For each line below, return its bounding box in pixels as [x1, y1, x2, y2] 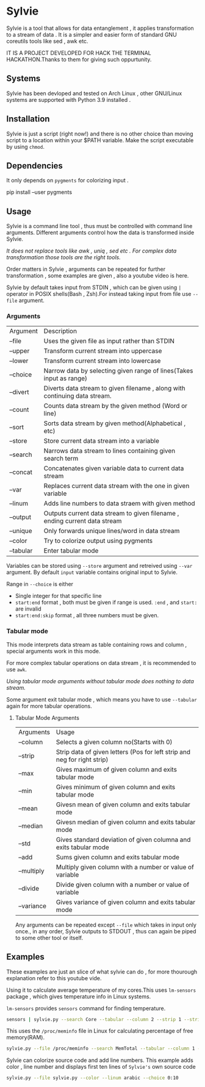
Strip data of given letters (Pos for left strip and [56, 747, 191, 756]
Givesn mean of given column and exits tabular [56, 800, 190, 809]
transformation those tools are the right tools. [6, 254, 121, 261]
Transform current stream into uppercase [43, 346, 162, 355]
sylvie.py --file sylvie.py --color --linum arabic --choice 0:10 [6, 1075, 179, 1081]
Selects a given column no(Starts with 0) [56, 737, 173, 746]
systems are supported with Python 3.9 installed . [6, 96, 131, 103]
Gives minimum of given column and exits [56, 783, 176, 791]
